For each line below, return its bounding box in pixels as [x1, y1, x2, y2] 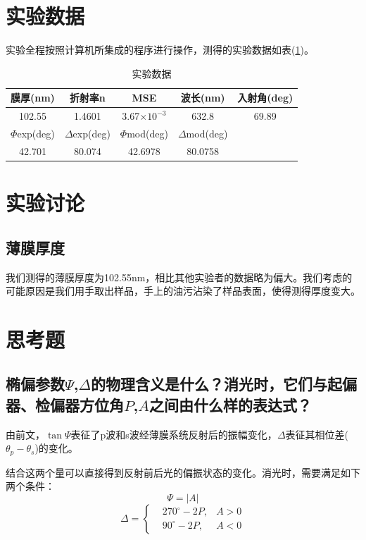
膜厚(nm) [11, 90, 55, 105]
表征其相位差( [285, 427, 348, 441]
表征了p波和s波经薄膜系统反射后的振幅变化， [70, 427, 277, 441]
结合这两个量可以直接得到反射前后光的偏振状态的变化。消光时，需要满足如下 [6, 465, 360, 479]
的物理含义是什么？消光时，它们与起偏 [91, 373, 358, 395]
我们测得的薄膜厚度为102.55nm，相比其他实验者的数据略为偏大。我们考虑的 [6, 269, 353, 284]
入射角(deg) [237, 90, 294, 105]
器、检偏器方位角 [6, 393, 124, 415]
